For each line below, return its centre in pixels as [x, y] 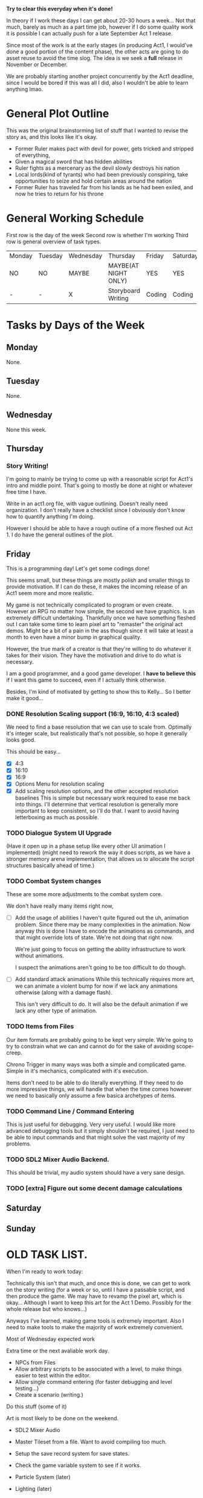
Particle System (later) [43, 1477]
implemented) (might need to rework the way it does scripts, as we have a [98, 852]
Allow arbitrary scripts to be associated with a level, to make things [98, 1369]
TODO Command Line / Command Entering [70, 1111]
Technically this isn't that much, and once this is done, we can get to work [98, 1283]
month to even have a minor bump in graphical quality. [74, 637]
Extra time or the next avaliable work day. [58, 1351]
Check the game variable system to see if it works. [78, 1465]
